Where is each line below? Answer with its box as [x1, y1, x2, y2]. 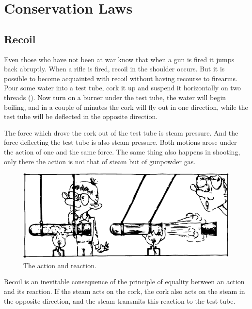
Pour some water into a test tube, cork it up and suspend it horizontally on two [4, 83, 241, 93]
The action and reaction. [23, 260, 96, 270]
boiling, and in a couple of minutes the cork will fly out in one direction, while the [4, 102, 248, 112]
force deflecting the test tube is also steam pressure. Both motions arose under [4, 137, 237, 147]
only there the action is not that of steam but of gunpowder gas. [4, 156, 196, 166]
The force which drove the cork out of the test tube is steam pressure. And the [4, 127, 238, 137]
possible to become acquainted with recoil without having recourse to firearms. [4, 73, 237, 83]
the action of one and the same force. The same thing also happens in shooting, [4, 146, 240, 156]
